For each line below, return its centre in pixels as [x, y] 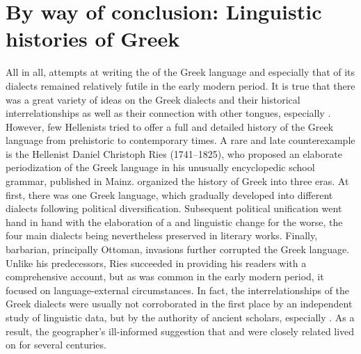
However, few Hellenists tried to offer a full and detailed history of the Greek [170, 126]
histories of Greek [93, 39]
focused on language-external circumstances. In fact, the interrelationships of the [178, 290]
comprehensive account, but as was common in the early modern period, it [165, 276]
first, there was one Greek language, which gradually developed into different [169, 194]
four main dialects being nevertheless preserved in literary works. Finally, [162, 235]
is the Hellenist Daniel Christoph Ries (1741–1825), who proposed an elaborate [174, 153]
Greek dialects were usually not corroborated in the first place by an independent [179, 304]
